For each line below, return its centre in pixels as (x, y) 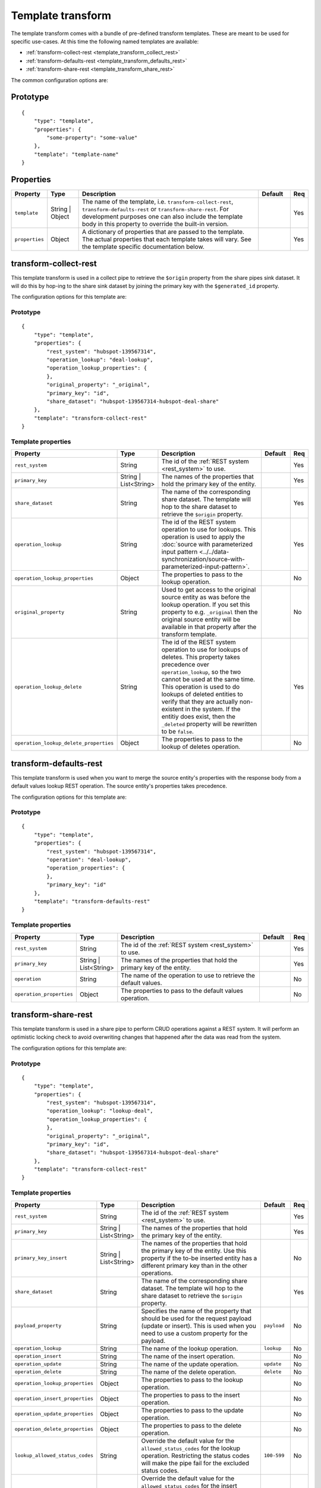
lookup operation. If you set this (206, 605)
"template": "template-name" (76, 154)
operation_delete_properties (54, 1429)
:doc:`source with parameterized (207, 545)
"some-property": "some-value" (92, 138)
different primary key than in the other (194, 1265)
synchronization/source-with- (203, 559)
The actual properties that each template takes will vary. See (167, 239)
